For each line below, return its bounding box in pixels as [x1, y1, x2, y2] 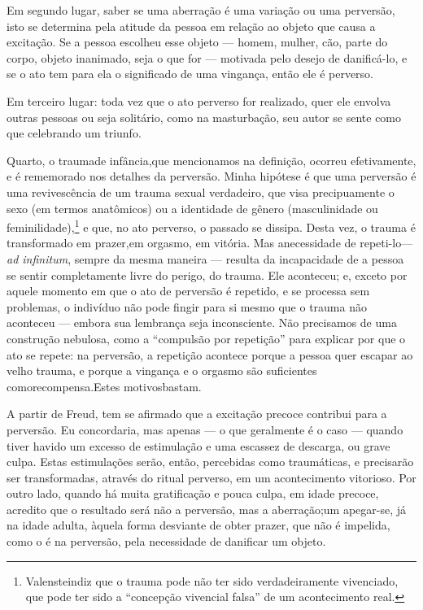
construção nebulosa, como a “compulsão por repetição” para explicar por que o [7, 329, 406, 346]
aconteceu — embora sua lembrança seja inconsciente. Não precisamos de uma [7, 314, 397, 331]
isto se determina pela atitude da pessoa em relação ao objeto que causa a [7, 17, 376, 34]
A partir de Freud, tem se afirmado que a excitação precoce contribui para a [7, 405, 387, 422]
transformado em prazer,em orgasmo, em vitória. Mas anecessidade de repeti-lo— [7, 234, 413, 251]
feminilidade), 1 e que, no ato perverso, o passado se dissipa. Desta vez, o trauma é [7, 216, 416, 235]
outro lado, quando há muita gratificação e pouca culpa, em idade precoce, [7, 485, 379, 502]
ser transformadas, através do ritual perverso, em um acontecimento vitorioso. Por [7, 468, 416, 486]
